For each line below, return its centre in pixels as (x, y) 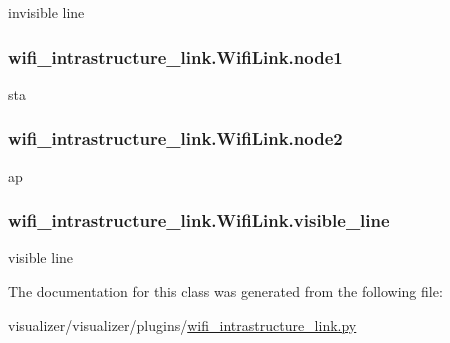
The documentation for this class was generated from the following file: (225, 291)
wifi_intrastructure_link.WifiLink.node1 (175, 56)
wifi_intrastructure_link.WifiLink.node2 (175, 138)
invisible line (46, 12)
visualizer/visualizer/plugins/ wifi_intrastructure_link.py (182, 324)
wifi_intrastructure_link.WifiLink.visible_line (199, 220)
